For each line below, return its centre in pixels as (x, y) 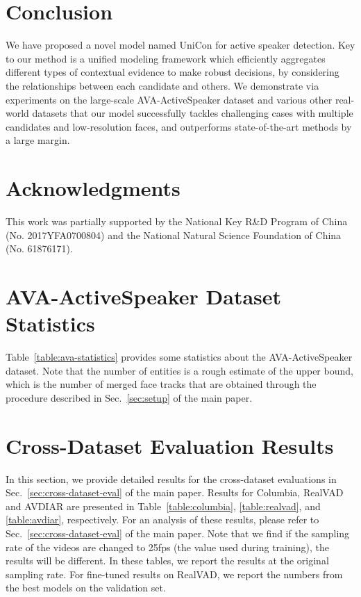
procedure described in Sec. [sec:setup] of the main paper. (129, 397)
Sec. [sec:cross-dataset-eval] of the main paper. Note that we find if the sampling (178, 533)
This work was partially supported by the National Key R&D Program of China (177, 221)
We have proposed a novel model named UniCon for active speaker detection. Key (180, 45)
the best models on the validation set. (86, 588)
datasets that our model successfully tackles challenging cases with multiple (193, 113)
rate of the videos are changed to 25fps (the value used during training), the (167, 547)
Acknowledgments (93, 188)
